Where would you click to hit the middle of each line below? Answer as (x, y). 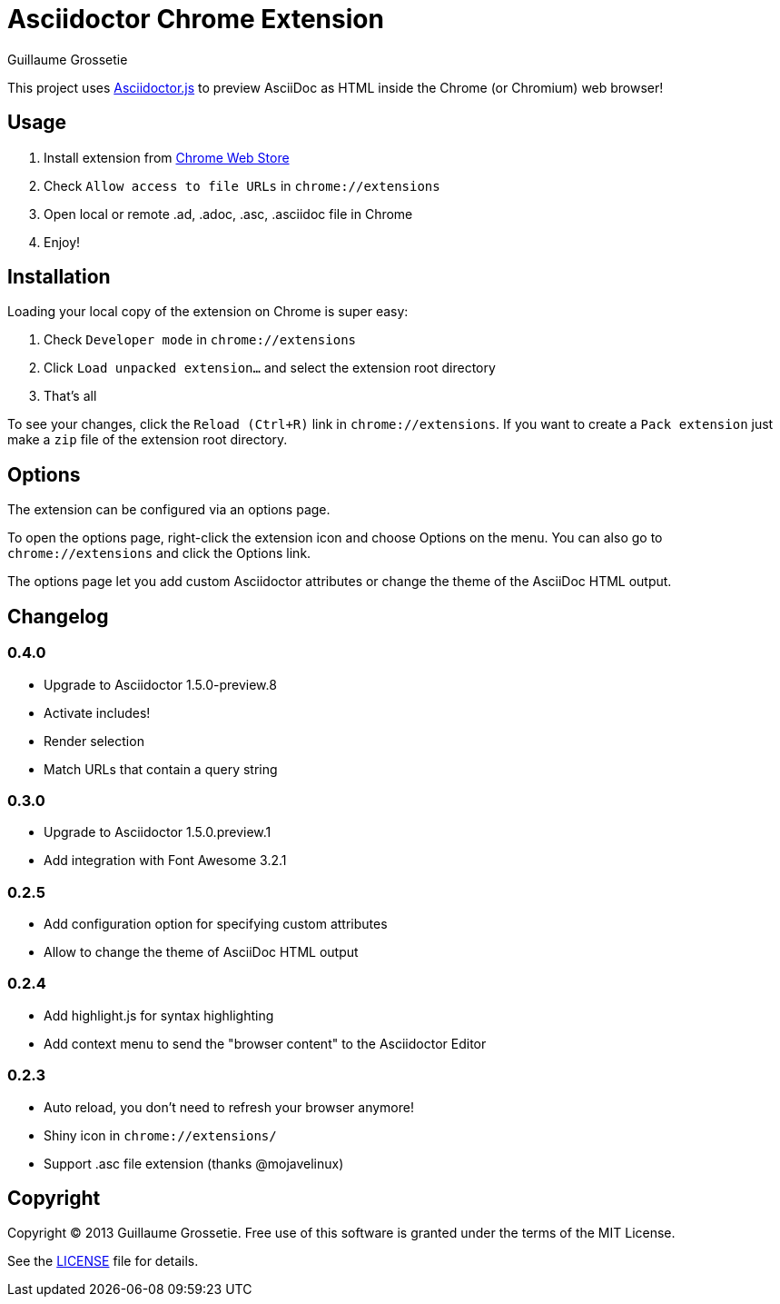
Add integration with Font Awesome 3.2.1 (165, 861)
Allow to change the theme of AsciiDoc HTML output (201, 952)
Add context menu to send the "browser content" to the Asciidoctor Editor (265, 1043)
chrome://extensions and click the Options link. (159, 553)
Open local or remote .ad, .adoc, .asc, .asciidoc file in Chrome (228, 214)
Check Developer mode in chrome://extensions (200, 340)
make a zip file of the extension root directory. (148, 440)
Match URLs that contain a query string (161, 769)
